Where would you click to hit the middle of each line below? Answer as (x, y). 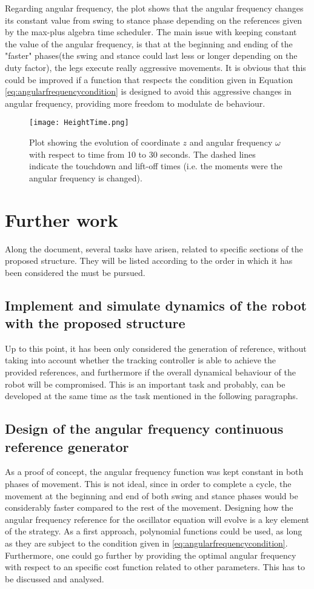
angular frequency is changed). (86, 177)
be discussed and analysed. (55, 578)
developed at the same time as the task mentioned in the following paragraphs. (152, 396)
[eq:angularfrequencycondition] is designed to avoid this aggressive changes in (148, 91)
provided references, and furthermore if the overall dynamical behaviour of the (150, 372)
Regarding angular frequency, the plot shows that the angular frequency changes (154, 8)
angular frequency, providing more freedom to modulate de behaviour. (135, 103)
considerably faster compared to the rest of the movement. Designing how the (149, 507)
